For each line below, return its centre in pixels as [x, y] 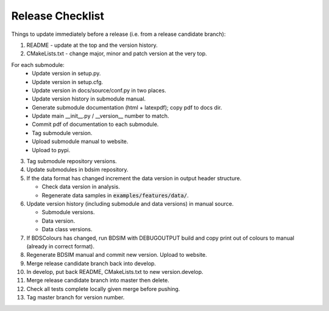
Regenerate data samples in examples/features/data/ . [115, 195]
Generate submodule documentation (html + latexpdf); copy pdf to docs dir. [127, 107]
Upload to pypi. [51, 150]
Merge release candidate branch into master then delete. [98, 281]
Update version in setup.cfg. [68, 82]
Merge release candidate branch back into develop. [91, 263]
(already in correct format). [60, 246]
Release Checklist [58, 16]
